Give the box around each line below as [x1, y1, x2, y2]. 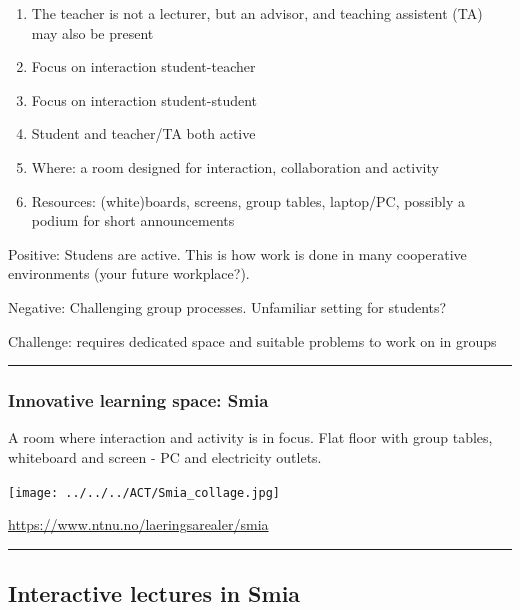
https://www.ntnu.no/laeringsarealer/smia [8, 514, 269, 535]
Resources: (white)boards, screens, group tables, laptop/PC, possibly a [31, 190, 466, 211]
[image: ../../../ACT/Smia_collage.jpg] [8, 485, 281, 500]
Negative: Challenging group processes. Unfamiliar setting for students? [8, 296, 447, 317]
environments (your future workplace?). [8, 263, 250, 284]
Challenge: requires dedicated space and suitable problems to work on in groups [8, 330, 497, 351]
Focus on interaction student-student [31, 89, 258, 110]
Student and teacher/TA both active [31, 123, 256, 144]
